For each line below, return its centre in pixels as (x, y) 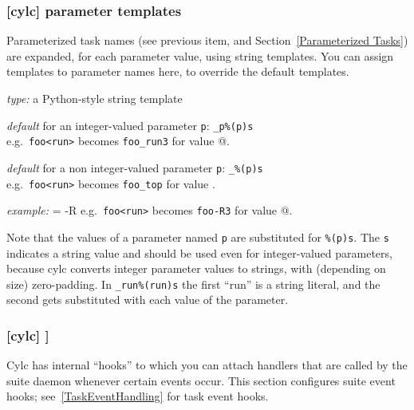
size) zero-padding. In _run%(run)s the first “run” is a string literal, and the (193, 284)
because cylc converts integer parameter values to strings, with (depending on (196, 268)
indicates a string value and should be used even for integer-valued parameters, (199, 252)
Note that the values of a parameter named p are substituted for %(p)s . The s (198, 237)
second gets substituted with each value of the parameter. (148, 300)
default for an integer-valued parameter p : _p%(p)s (130, 125)
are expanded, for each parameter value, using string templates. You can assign (200, 55)
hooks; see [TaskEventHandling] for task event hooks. (138, 396)
